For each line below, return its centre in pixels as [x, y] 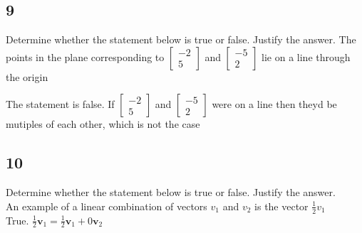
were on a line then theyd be [274, 104]
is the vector [281, 206]
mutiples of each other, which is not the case [103, 124]
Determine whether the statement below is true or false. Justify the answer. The [181, 39]
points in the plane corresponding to [85, 56]
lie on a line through [306, 56]
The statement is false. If [60, 104]
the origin [27, 76]
